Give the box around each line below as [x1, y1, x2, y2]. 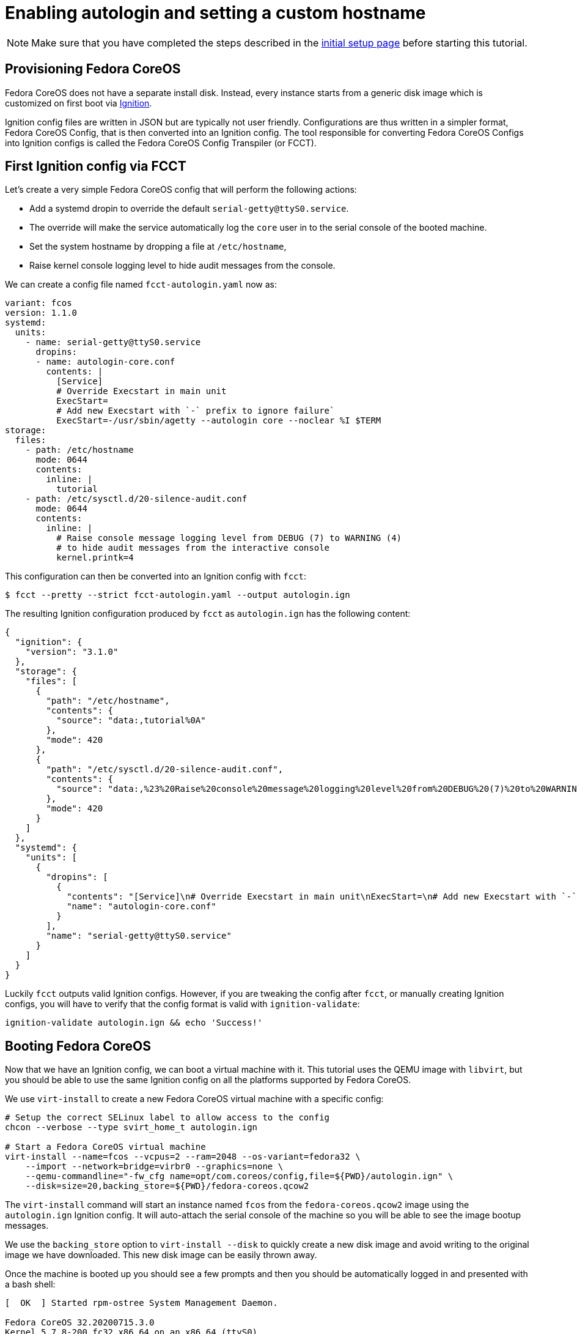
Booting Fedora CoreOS [5, 1038, 152, 1054]
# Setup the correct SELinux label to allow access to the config [5, 1112, 330, 1123]
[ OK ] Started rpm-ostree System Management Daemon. [5, 1298, 278, 1308]
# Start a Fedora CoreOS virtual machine [5, 1142, 206, 1152]
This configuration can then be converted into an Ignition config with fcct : [5, 571, 307, 582]
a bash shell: [5, 1279, 56, 1290]
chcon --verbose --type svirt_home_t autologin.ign [5, 1122, 258, 1133]
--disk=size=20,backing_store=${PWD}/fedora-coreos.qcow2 [25, 1181, 309, 1191]
